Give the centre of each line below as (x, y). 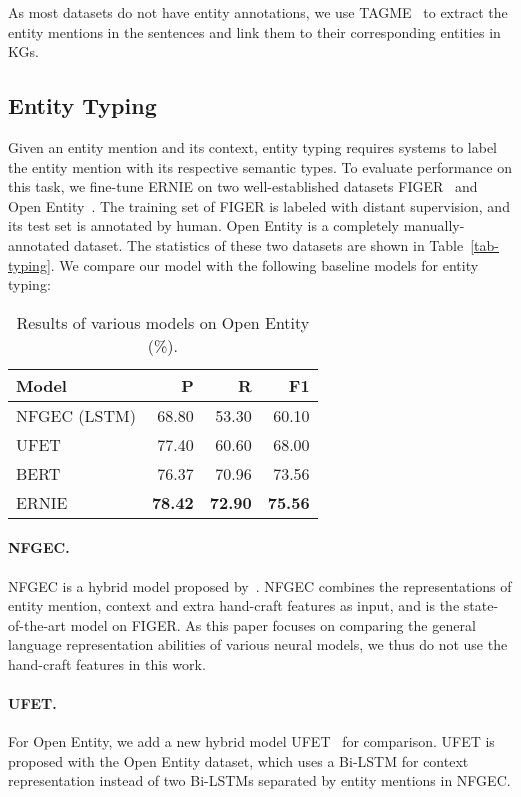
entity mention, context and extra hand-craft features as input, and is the (234, 605)
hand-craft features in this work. (107, 663)
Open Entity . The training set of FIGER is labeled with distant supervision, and (259, 205)
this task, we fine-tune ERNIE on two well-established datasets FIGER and (243, 186)
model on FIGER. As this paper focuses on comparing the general (273, 624)
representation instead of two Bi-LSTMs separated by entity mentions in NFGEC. (259, 780)
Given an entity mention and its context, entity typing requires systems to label (252, 146)
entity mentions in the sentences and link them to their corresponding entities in (254, 31)
